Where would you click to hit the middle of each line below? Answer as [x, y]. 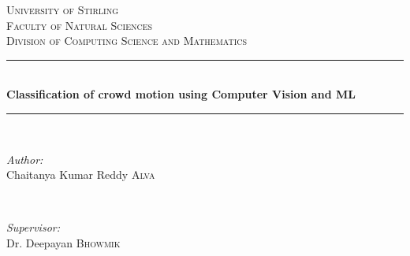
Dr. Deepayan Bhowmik [63, 242]
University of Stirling [62, 9]
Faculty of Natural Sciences [80, 25]
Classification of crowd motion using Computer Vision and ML [181, 94]
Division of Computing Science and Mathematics [127, 41]
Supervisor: [33, 227]
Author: [25, 159]
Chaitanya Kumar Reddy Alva [81, 174]
